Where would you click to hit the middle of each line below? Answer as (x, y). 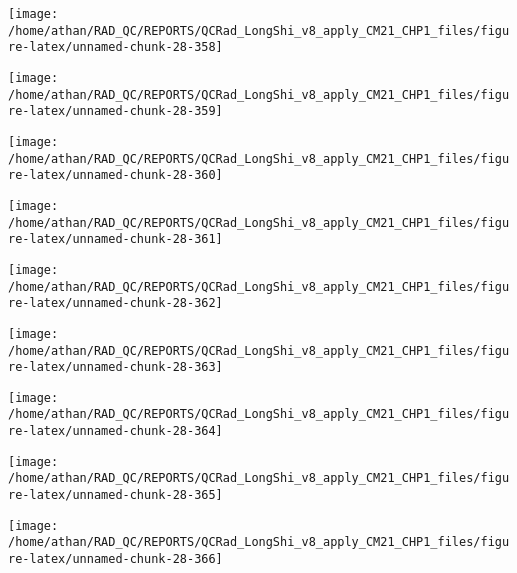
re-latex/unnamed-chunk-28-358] (115, 47)
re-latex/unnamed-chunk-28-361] (115, 239)
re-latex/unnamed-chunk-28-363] (115, 367)
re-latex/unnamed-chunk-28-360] (115, 175)
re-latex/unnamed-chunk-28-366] (115, 559)
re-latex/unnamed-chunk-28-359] (115, 111)
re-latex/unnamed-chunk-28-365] (115, 495)
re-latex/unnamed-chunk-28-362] (115, 303)
